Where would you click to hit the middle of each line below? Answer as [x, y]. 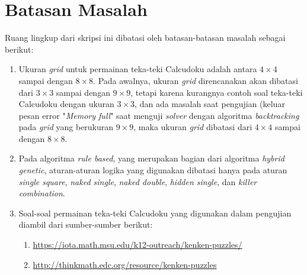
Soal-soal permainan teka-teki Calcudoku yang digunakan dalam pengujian [155, 213]
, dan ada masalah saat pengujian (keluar [210, 104]
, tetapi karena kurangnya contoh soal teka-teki [217, 92]
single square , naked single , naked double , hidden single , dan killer [138, 181]
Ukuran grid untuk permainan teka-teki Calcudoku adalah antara [138, 69]
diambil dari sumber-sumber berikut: [86, 224]
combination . [42, 193]
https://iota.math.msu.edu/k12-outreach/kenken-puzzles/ [137, 245]
